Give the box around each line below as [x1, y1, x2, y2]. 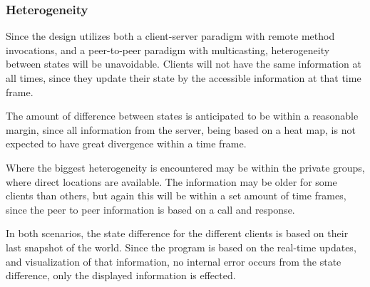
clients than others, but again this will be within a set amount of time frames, [6, 188, 346, 203]
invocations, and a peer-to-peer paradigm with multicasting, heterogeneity [6, 42, 330, 57]
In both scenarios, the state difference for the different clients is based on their [6, 226, 349, 241]
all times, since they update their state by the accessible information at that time [6, 71, 361, 85]
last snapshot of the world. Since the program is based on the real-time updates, [6, 239, 356, 254]
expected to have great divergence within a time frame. [6, 136, 247, 151]
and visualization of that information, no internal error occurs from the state [6, 254, 341, 268]
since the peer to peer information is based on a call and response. [6, 202, 295, 216]
